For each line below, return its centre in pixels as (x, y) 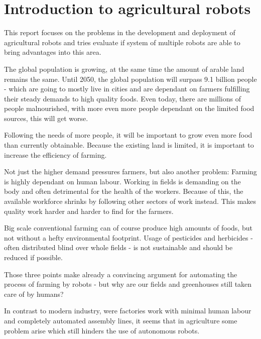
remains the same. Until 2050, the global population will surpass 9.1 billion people (130, 79)
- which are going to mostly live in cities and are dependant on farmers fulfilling (127, 89)
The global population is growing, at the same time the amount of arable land (124, 69)
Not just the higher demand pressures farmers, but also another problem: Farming (130, 172)
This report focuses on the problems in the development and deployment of (120, 32)
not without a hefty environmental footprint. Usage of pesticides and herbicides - (128, 237)
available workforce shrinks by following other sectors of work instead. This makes (130, 201)
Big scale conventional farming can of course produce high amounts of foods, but (128, 228)
